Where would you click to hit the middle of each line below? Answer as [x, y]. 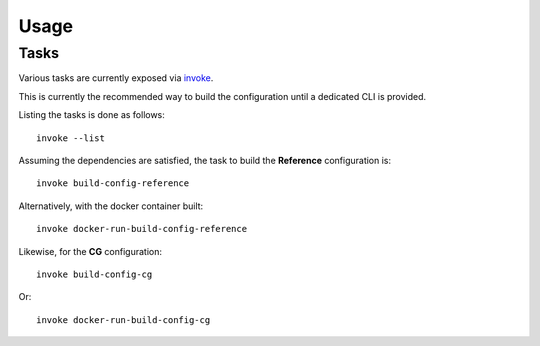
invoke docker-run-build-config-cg [123, 319]
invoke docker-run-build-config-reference [142, 229]
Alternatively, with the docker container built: [111, 206]
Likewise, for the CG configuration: [90, 251]
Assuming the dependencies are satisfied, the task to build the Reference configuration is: [205, 160]
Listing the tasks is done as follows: [91, 115]
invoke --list [70, 138]
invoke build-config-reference [113, 183]
